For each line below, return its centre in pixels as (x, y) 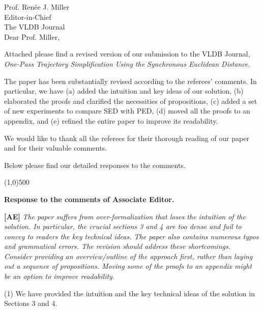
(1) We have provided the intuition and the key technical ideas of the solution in (129, 293)
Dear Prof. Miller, (32, 36)
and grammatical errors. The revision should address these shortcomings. (117, 246)
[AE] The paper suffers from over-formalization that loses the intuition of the (125, 216)
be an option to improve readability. (60, 276)
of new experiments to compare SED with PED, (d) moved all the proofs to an (127, 111)
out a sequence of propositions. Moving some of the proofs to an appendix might (128, 266)
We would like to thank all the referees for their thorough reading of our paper (127, 138)
